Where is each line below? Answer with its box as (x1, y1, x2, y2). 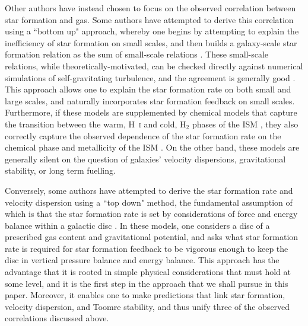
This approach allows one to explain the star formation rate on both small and (5, 83, 291, 95)
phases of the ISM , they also (192, 117, 299, 130)
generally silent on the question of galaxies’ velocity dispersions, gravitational (5, 152, 286, 165)
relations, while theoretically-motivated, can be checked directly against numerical (5, 59, 303, 72)
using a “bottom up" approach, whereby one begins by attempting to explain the (5, 25, 299, 37)
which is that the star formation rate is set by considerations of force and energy (5, 207, 298, 220)
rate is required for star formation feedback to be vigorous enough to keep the (5, 242, 288, 254)
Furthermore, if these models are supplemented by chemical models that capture (5, 106, 297, 119)
